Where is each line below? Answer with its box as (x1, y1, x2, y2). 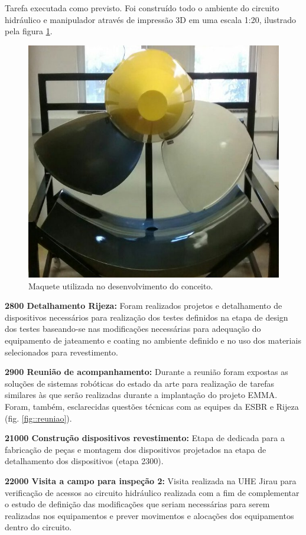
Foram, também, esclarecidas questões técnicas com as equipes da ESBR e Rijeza (5, 400, 299, 412)
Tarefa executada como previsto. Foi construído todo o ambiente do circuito (5, 2, 279, 14)
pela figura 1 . (5, 25, 53, 37)
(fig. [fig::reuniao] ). (5, 412, 72, 424)
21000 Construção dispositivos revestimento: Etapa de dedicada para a (5, 432, 285, 444)
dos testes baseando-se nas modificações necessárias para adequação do (5, 322, 261, 335)
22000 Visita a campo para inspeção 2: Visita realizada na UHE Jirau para (5, 474, 297, 487)
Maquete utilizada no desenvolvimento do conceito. (28, 279, 213, 292)
